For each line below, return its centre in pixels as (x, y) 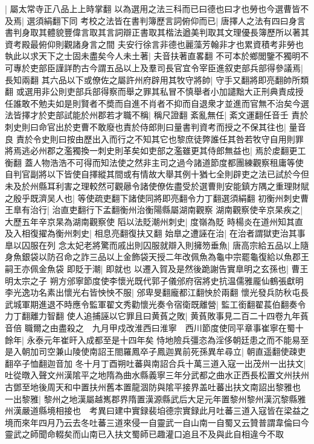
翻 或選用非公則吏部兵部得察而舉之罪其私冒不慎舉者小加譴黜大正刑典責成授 (154, 91)
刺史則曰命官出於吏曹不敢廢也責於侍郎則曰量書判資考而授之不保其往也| (146, 126)
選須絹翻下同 (52, 20)
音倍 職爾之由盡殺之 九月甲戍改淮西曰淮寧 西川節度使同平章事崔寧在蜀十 (154, 328)
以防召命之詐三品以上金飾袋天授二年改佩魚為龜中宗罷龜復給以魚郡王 (174, 257)
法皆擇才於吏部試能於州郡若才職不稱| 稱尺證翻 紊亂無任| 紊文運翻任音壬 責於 (157, 115)
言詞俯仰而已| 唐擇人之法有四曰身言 (235, 20)
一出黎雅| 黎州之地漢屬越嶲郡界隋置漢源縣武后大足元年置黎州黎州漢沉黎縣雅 (155, 398)
